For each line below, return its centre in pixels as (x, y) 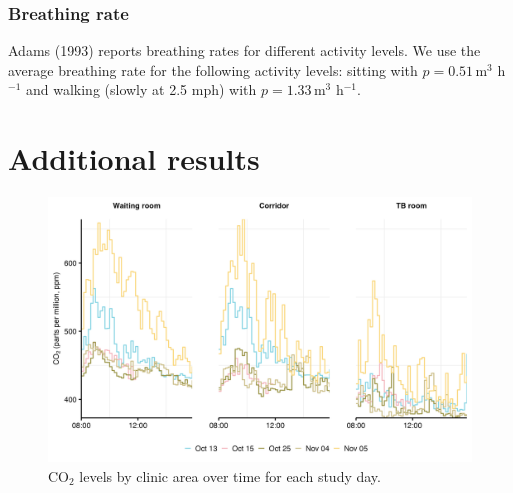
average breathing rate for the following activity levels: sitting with (213, 69)
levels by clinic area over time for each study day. (230, 475)
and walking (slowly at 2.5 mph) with (141, 89)
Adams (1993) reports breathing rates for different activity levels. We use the (244, 50)
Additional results (134, 158)
